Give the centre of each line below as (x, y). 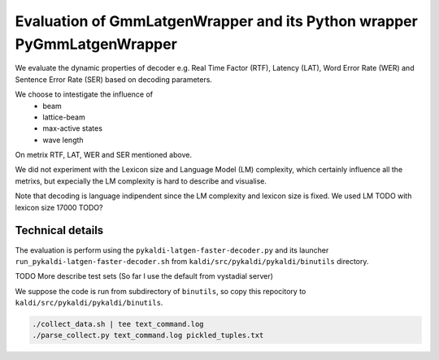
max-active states (73, 128)
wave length (63, 140)
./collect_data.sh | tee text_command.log (118, 324)
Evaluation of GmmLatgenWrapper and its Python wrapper (216, 21)
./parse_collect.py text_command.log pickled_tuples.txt (148, 336)
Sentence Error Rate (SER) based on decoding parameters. (114, 79)
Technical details (59, 230)
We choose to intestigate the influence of (84, 94)
